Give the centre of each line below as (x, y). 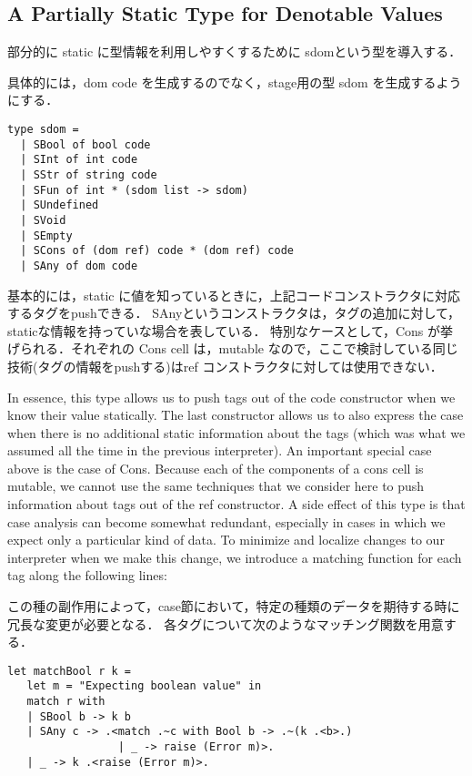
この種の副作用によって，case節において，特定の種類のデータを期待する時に (234, 606)
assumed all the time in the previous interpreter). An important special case (220, 450)
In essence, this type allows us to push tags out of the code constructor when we (231, 397)
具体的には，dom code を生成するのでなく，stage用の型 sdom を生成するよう (235, 82)
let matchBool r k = (70, 671)
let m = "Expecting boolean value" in (144, 686)
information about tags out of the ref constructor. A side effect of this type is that (236, 504)
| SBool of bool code (85, 144)
